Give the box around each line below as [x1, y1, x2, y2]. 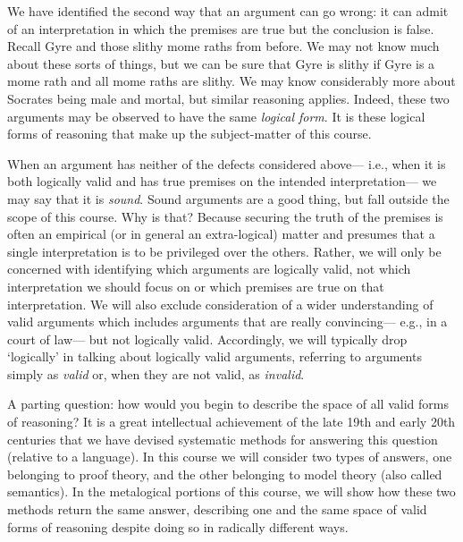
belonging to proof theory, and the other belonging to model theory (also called [7, 464, 442, 483]
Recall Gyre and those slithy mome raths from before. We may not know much [7, 37, 440, 55]
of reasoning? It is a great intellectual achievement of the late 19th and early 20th [7, 412, 456, 431]
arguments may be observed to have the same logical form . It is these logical [7, 106, 425, 125]
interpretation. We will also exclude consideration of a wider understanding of [7, 294, 434, 313]
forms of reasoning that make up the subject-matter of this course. [7, 124, 372, 143]
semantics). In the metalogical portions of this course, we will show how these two [7, 482, 456, 501]
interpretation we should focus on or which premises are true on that [7, 276, 384, 295]
